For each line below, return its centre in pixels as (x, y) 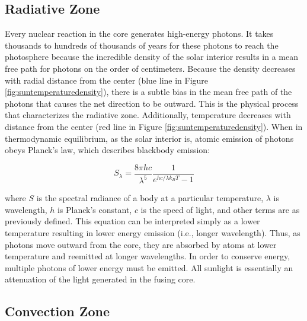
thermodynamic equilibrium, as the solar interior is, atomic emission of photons (149, 138)
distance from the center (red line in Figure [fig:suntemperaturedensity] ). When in (154, 126)
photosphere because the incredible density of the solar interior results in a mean (151, 57)
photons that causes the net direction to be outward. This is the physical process (152, 103)
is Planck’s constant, (95, 209)
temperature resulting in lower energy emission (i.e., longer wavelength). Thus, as (153, 232)
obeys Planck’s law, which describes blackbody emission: (108, 150)
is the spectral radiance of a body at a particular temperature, (150, 198)
